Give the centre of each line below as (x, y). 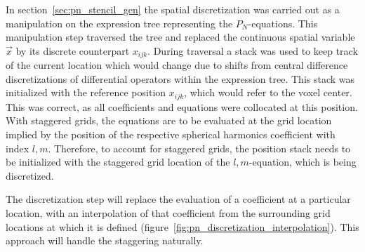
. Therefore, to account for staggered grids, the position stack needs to (199, 148)
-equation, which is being (303, 162)
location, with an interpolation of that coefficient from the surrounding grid (168, 213)
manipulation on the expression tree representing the (119, 23)
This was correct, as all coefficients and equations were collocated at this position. (182, 106)
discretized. (30, 175)
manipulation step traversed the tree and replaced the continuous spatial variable (180, 37)
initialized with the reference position (86, 92)
